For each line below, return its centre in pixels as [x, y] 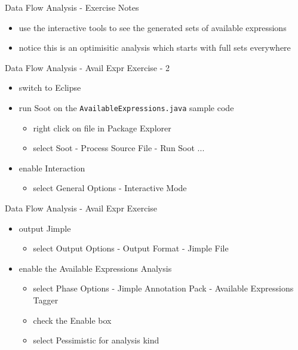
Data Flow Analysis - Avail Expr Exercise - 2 [87, 67]
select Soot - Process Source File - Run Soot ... [119, 148]
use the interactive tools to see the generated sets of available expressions [153, 27]
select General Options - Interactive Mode [110, 188]
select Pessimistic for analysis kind [96, 340]
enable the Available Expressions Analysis [95, 268]
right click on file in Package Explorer [102, 128]
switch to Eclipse [50, 87]
